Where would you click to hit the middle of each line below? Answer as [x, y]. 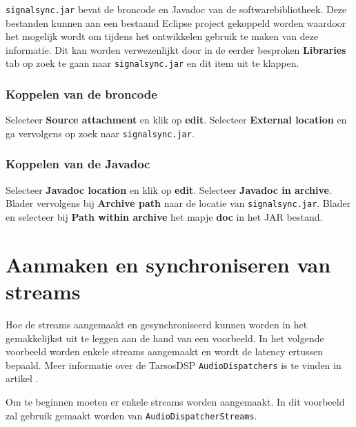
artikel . [22, 378]
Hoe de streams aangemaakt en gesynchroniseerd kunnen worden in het [157, 324]
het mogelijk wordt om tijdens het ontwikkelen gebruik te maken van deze [162, 36]
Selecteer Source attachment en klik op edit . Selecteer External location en [176, 120]
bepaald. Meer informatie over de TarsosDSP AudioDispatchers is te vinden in [174, 365]
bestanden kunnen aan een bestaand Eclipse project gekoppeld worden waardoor [176, 22]
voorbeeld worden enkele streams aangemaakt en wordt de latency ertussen [165, 351]
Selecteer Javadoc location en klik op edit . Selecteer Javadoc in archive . [169, 189]
